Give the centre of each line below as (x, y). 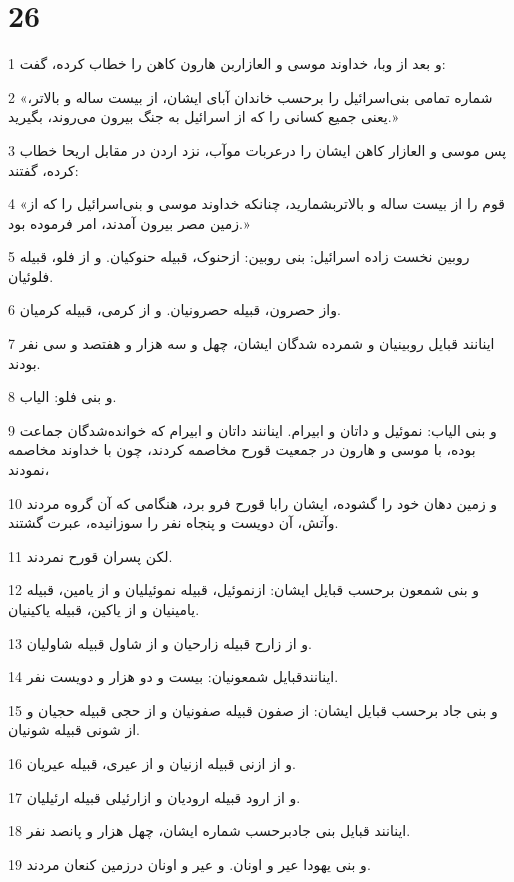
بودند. (24, 362)
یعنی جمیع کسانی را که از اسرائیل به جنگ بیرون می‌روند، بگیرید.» (203, 116)
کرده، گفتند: (43, 169)
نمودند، (29, 469)
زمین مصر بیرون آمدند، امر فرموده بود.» (129, 222)
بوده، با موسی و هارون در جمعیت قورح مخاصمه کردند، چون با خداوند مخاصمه (242, 449)
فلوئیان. (31, 275)
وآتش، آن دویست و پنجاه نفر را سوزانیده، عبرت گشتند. (173, 522)
